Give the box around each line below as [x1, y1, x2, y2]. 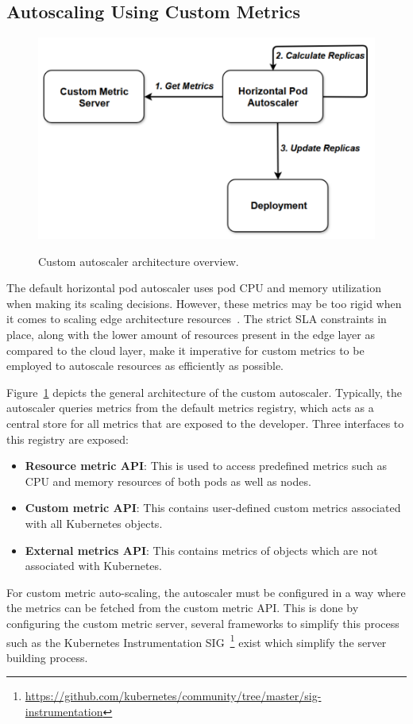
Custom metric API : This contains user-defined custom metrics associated [25, 499, 401, 516]
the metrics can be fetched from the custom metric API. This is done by [6, 599, 359, 616]
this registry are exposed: [6, 430, 129, 447]
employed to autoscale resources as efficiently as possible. [6, 357, 284, 374]
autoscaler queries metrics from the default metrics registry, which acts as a [6, 399, 374, 416]
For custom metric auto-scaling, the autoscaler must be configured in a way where [6, 583, 406, 600]
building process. [6, 649, 88, 665]
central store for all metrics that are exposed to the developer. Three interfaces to [6, 415, 404, 431]
